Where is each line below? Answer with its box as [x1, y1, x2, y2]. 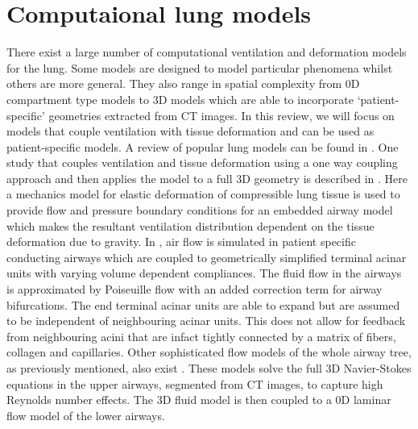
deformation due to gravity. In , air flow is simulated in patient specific [6, 233, 356, 250]
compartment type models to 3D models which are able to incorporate [6, 90, 354, 107]
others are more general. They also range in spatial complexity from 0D [6, 75, 360, 92]
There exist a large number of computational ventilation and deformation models [6, 44, 407, 60]
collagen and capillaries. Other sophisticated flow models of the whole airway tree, [6, 344, 412, 360]
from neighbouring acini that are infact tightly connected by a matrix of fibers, [6, 327, 396, 344]
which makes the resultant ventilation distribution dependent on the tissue [6, 217, 375, 234]
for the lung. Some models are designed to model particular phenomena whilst [6, 59, 393, 76]
